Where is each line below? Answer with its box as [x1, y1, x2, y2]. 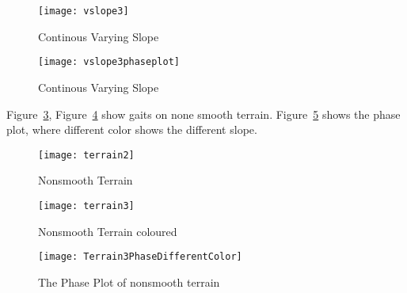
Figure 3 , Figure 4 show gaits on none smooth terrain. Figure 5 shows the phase [6, 105, 401, 122]
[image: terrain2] [38, 149, 135, 161]
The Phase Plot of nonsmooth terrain [38, 273, 220, 290]
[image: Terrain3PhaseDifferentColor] [38, 251, 242, 263]
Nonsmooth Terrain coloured [38, 223, 177, 239]
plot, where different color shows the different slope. [6, 121, 257, 138]
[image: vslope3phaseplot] [38, 56, 180, 68]
